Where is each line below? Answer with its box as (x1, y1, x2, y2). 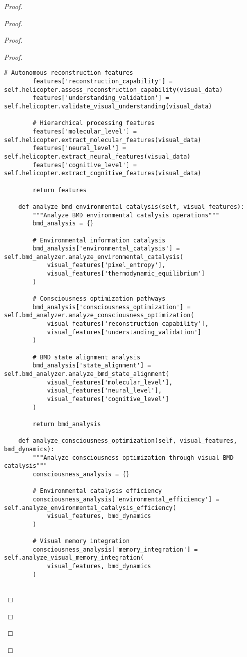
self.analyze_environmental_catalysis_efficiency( (4, 504, 176, 511)
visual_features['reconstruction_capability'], (47, 320, 209, 328)
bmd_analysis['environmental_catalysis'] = (33, 245, 180, 252)
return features (33, 186, 87, 194)
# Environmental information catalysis (33, 236, 166, 244)
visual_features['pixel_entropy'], (47, 261, 166, 269)
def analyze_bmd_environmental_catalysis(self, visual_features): (18, 203, 244, 210)
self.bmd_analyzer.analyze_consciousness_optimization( (4, 312, 194, 319)
